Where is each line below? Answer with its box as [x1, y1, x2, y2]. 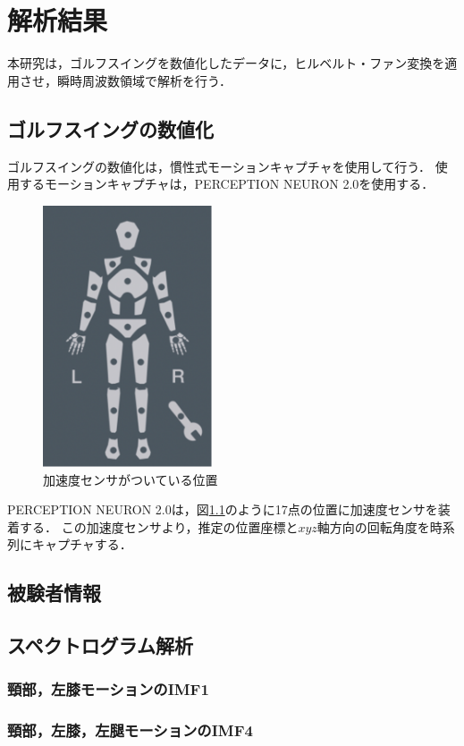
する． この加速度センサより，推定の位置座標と [19, 517, 299, 536]
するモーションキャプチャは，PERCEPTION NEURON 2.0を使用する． [19, 174, 434, 193]
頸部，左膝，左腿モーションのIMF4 [7, 719, 253, 742]
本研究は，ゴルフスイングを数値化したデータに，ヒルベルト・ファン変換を [7, 54, 445, 72]
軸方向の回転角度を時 [316, 517, 443, 536]
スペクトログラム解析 [7, 632, 193, 659]
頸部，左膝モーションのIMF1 [7, 678, 209, 700]
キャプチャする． [31, 535, 132, 554]
